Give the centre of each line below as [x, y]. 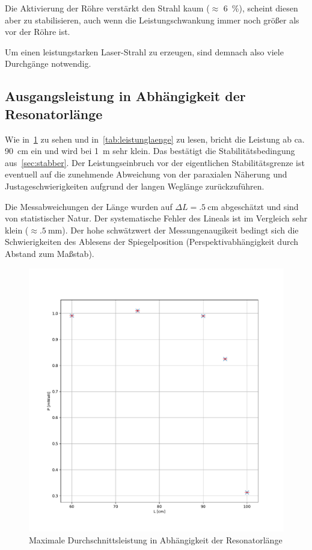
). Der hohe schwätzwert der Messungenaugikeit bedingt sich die [180, 230]
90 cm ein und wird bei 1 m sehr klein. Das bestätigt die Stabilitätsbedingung [150, 151]
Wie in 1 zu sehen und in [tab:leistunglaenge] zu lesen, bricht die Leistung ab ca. [155, 139]
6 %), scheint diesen [261, 8]
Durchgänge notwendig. [48, 63]
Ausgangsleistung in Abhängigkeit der [125, 96]
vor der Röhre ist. [38, 32]
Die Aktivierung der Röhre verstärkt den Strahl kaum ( [107, 8]
